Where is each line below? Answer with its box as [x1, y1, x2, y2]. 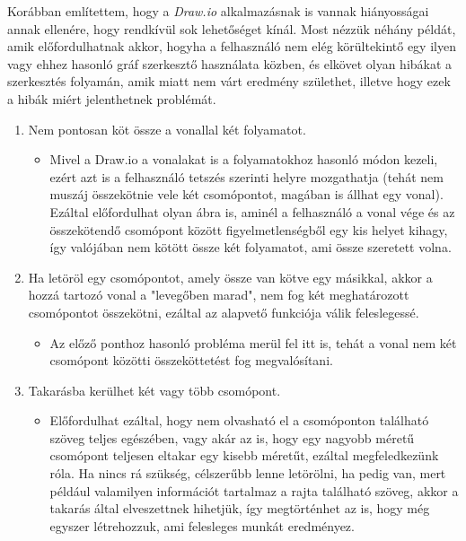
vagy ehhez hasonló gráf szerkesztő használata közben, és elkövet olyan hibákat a [7, 54, 453, 73]
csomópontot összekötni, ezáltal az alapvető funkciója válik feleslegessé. [28, 302, 419, 321]
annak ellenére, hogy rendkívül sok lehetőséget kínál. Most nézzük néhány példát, [7, 19, 456, 38]
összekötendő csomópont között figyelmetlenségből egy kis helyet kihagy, [49, 220, 448, 239]
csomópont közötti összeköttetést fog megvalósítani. [49, 351, 333, 370]
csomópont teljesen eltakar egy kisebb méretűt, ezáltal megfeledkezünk [49, 446, 439, 465]
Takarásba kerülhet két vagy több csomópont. [28, 380, 281, 399]
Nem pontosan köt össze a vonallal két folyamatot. [28, 119, 306, 138]
